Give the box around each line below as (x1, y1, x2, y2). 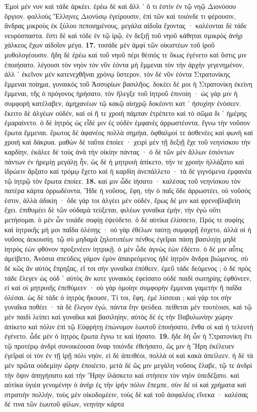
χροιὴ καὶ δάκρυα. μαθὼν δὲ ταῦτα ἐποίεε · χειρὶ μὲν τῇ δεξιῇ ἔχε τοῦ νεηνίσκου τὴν (4, 137, 251, 147)
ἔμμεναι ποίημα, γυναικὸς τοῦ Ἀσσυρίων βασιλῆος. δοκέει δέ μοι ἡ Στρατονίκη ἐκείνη (4, 78, 253, 89)
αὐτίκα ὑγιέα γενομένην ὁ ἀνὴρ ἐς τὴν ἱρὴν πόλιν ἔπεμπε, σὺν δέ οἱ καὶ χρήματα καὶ (4, 379, 246, 390)
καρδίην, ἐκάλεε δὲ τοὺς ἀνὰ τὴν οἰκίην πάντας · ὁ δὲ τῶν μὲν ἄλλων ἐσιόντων (4, 146, 234, 156)
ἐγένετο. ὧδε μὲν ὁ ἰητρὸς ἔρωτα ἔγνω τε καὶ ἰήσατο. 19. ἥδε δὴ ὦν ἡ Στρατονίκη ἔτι (4, 331, 252, 341)
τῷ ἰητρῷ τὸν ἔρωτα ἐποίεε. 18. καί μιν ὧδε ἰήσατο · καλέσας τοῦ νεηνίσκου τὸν (4, 175, 241, 186)
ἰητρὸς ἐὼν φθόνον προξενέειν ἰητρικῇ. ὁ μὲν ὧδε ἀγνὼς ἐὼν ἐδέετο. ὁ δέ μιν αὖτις (4, 243, 243, 254)
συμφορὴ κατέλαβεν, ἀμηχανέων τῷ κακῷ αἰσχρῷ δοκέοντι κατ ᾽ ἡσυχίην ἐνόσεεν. (4, 98, 241, 108)
